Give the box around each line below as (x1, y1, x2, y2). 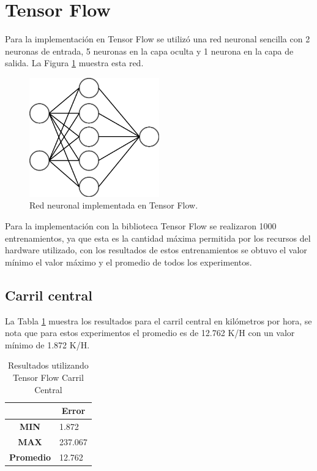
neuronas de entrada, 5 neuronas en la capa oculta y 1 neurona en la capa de (5, 44, 294, 57)
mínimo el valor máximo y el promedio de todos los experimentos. (5, 255, 252, 268)
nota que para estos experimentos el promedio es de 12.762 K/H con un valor (5, 326, 295, 339)
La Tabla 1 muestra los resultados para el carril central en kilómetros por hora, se (5, 314, 312, 327)
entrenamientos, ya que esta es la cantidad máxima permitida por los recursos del (5, 231, 311, 244)
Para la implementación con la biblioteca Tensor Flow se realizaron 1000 (5, 220, 277, 232)
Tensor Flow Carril (12, 370, 84, 383)
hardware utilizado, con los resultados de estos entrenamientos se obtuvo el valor (5, 243, 307, 256)
